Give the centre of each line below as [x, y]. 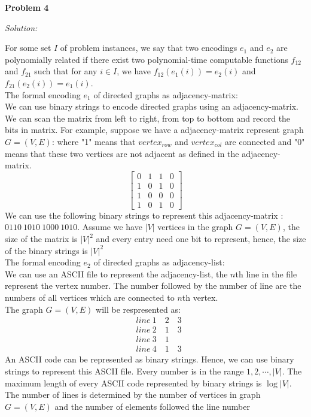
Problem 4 [27, 7]
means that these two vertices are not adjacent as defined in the [122, 153]
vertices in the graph [195, 227]
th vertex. [200, 297]
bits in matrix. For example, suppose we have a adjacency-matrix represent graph [154, 130]
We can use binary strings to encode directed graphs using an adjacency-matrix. [152, 106]
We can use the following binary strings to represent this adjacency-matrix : [144, 215]
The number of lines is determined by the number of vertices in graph [133, 395]
